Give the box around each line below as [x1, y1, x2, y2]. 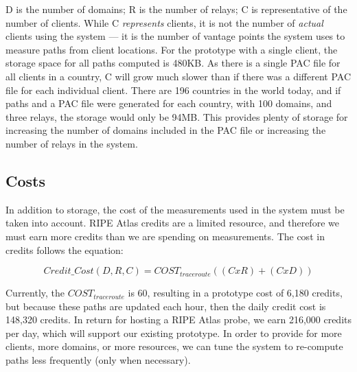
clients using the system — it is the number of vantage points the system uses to [5, 29, 345, 43]
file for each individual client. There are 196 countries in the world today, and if [5, 82, 341, 97]
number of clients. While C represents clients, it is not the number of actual [5, 15, 323, 30]
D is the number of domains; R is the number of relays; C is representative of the [5, 2, 347, 16]
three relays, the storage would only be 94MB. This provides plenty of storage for [5, 109, 348, 124]
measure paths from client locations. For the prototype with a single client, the [5, 42, 338, 56]
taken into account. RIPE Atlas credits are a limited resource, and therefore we [5, 216, 339, 230]
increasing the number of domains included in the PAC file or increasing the [5, 123, 326, 137]
